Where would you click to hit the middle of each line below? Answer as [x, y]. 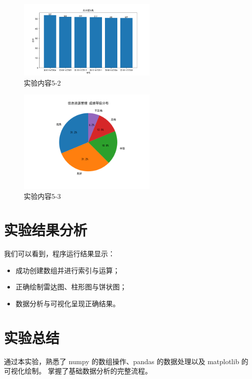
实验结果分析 [46, 230]
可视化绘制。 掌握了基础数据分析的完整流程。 [78, 371]
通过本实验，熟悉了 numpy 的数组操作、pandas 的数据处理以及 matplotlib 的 [126, 361]
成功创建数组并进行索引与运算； [68, 270]
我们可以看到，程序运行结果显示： [59, 254]
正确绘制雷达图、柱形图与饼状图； [71, 287]
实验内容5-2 [42, 82]
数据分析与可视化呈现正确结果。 [68, 304]
